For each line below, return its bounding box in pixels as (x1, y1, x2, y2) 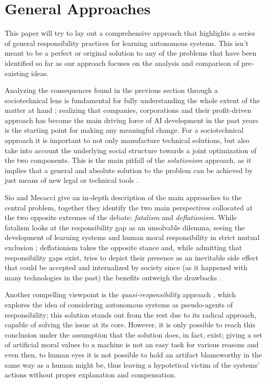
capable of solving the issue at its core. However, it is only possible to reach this (5, 319, 255, 330)
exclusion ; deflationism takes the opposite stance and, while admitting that (5, 242, 242, 252)
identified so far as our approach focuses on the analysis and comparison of (5, 57, 239, 68)
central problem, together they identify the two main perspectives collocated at (5, 202, 253, 212)
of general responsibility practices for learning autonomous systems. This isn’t (5, 37, 249, 48)
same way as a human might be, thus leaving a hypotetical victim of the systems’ (5, 359, 260, 370)
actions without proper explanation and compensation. (5, 369, 176, 380)
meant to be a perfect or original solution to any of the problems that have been (5, 47, 257, 58)
